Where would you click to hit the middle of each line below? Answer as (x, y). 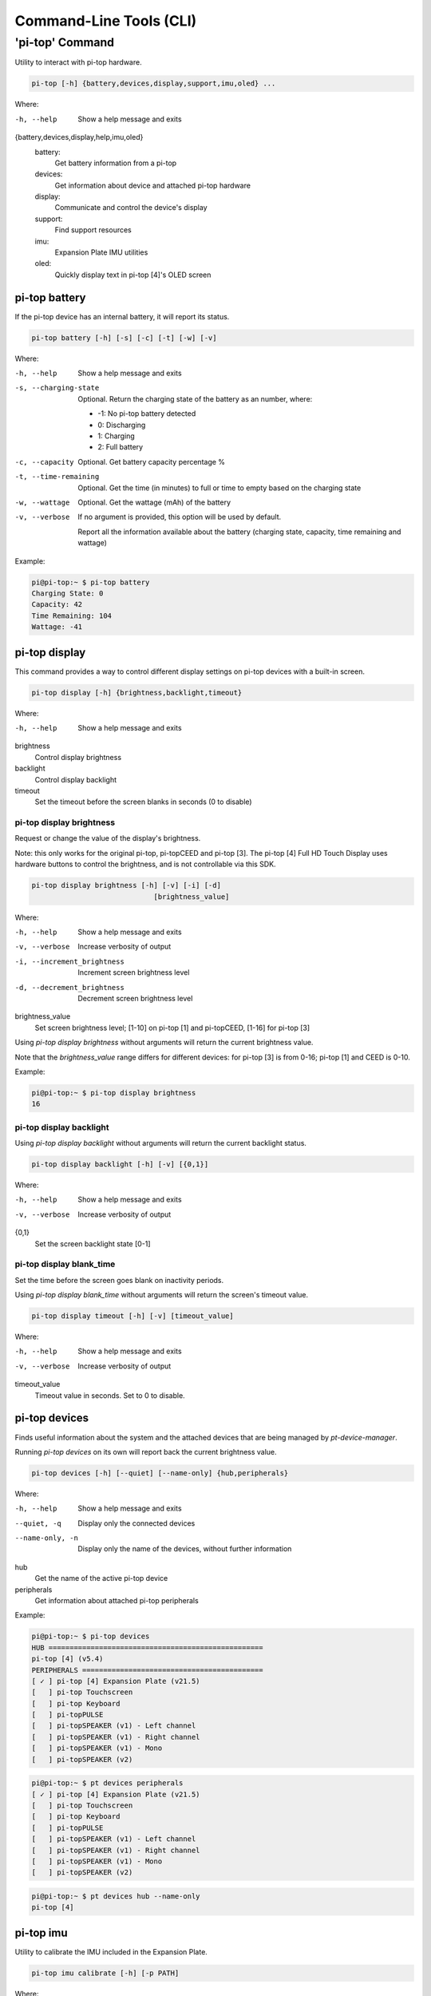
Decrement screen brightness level (135, 998)
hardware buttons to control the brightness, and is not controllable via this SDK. (145, 864)
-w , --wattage (42, 503)
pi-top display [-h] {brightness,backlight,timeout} (137, 692)
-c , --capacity (45, 462)
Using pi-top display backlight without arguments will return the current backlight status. (161, 1143)
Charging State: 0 (67, 593)
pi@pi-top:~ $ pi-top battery (91, 582)
